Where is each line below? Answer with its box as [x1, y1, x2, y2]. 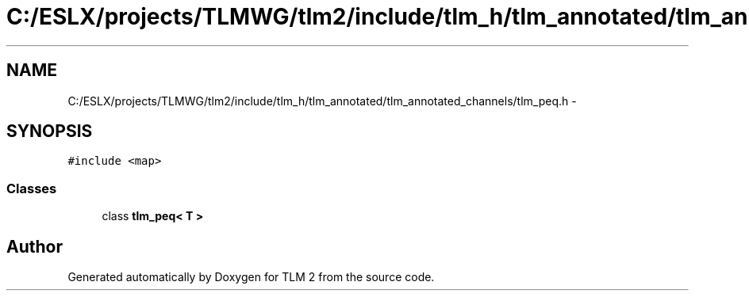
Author [6, 236, 63, 257]
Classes [6, 180, 57, 196]
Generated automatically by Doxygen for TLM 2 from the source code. [67, 270, 435, 284]
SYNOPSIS [6, 121, 93, 142]
